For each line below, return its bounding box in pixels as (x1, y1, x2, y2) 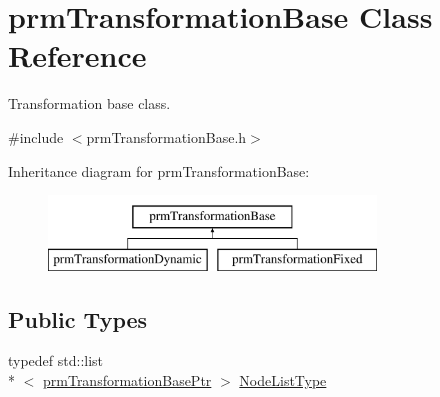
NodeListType (239, 370, 327, 391)
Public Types (8, 303, 148, 334)
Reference (8, 35, 147, 76)
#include (8, 126, 64, 147)
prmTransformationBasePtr (43, 370, 212, 391)
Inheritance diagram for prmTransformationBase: (8, 160, 310, 181)
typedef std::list (8, 350, 104, 371)
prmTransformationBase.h (86, 126, 247, 147)
